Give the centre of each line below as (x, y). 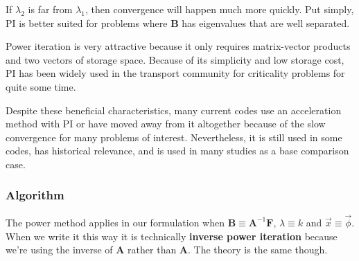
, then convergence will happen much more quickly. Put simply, (219, 9)
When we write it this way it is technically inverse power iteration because (172, 236)
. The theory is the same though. (258, 250)
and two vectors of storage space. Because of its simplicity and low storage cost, (175, 59)
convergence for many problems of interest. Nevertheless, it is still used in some (174, 137)
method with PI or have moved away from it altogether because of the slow (166, 124)
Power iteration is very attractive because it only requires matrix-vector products (178, 46)
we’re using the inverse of (59, 250)
